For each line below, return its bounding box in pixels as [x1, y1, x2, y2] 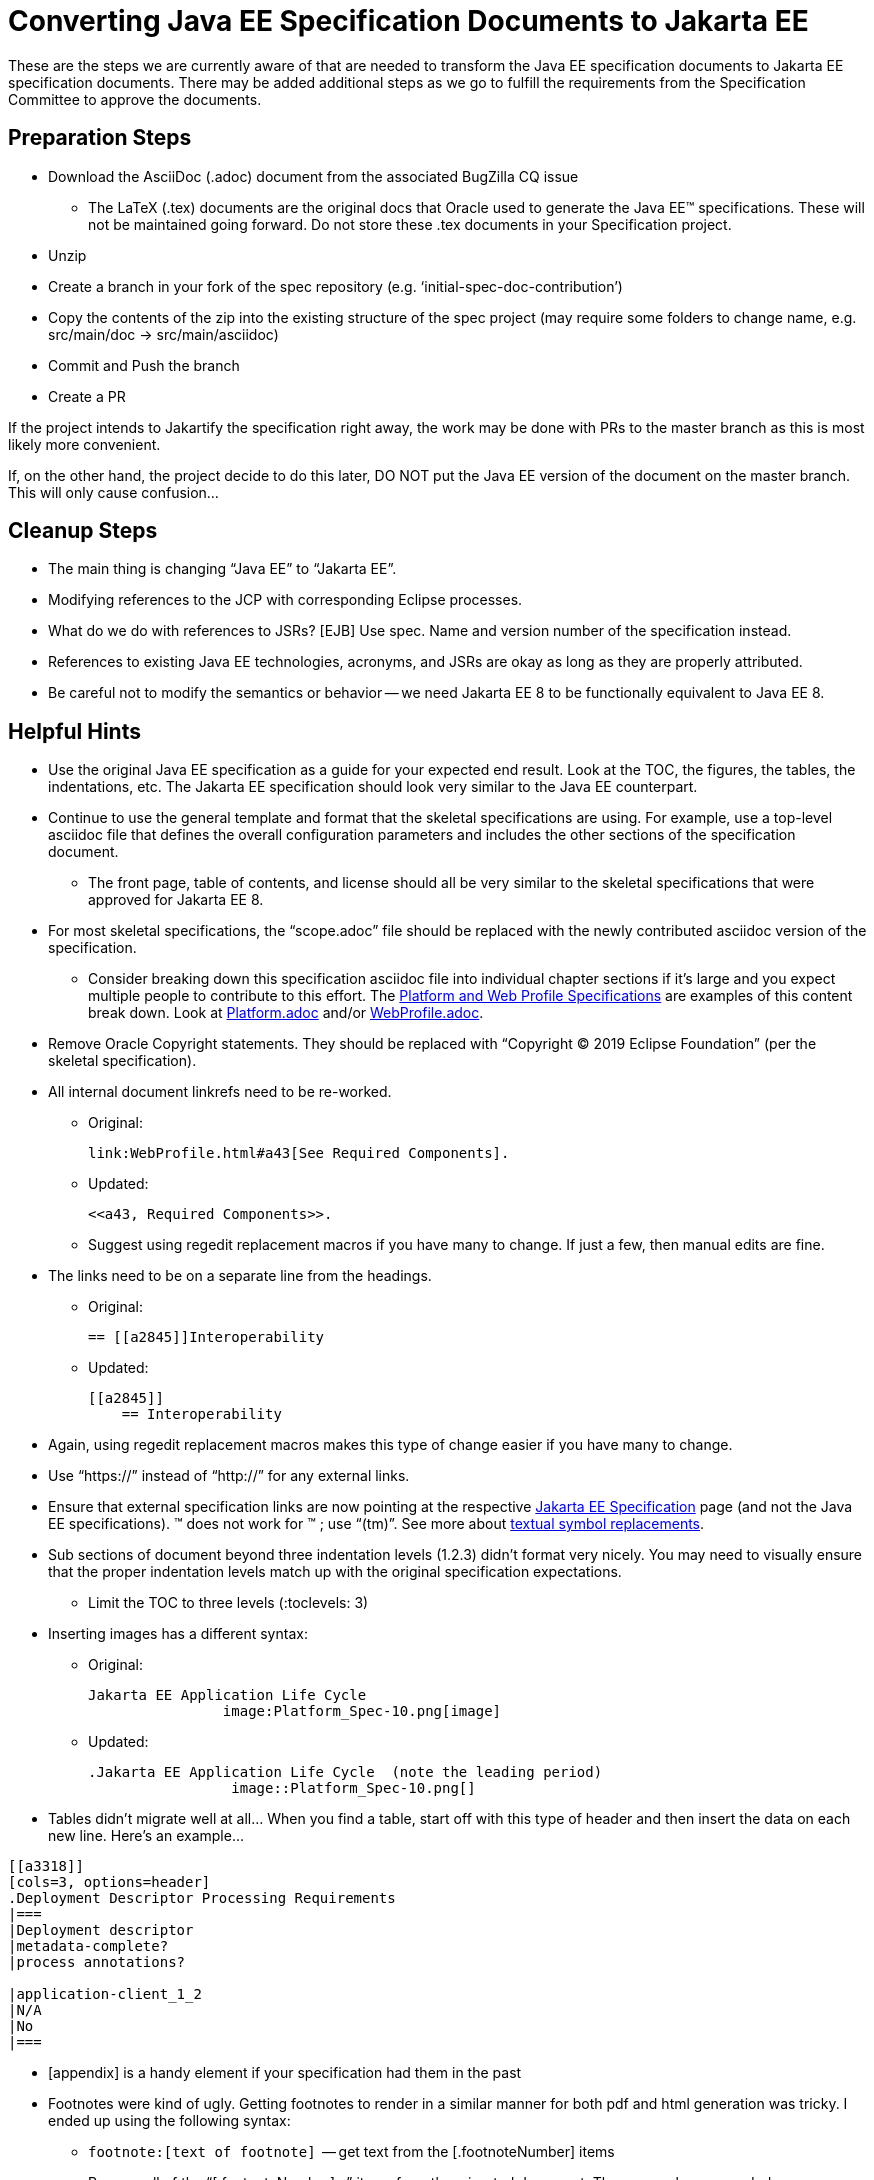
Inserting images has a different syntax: [48, 1625, 308, 1643]
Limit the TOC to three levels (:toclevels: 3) [88, 1594, 369, 1612]
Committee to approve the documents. [8, 90, 262, 108]
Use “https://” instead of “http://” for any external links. [48, 1467, 410, 1485]
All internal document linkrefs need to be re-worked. [48, 1083, 392, 1101]
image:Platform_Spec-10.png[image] [222, 1703, 502, 1720]
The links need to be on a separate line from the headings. [48, 1267, 432, 1285]
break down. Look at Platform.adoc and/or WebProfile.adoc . [88, 1004, 484, 1022]
